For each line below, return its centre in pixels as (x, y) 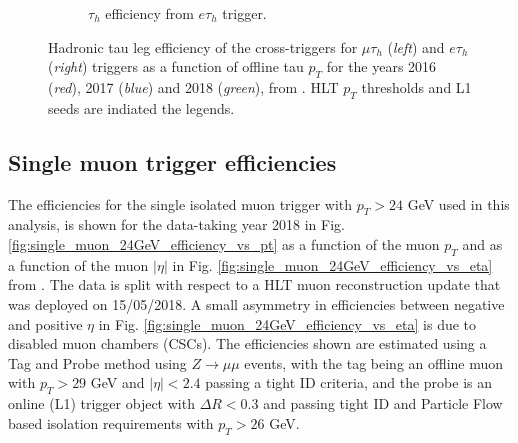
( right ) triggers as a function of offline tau (176, 66)
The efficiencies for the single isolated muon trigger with (180, 203)
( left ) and (416, 46)
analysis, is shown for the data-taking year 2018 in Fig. (176, 224)
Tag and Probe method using (97, 362)
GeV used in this (458, 203)
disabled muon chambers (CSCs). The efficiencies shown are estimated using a (247, 343)
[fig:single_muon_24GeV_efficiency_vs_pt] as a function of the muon (224, 243)
